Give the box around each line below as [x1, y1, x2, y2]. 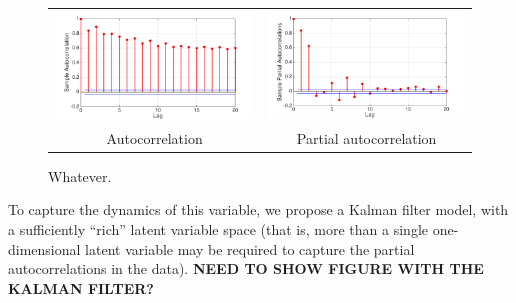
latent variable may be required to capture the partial [85, 238, 415, 259]
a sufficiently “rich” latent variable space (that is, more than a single [8, 218, 428, 239]
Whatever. [48, 165, 112, 186]
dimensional [8, 238, 81, 259]
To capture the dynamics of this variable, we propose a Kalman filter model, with [8, 199, 509, 220]
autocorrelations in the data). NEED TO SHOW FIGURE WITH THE [8, 258, 484, 279]
